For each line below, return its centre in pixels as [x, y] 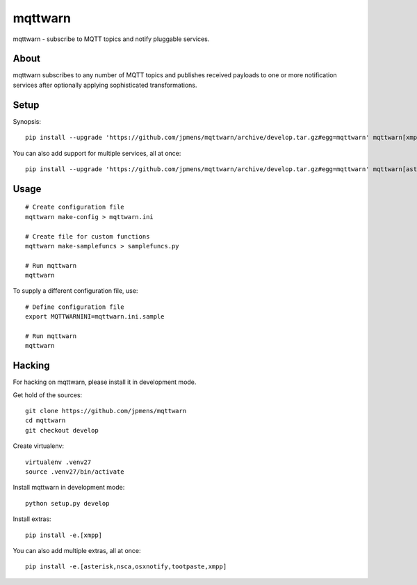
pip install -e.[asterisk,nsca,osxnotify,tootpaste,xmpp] [126, 567]
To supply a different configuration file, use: [75, 291]
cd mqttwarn [46, 420]
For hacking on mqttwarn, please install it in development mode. [105, 382]
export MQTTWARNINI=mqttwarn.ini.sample [95, 317]
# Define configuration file [75, 307]
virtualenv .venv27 [58, 462]
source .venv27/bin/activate [75, 472]
